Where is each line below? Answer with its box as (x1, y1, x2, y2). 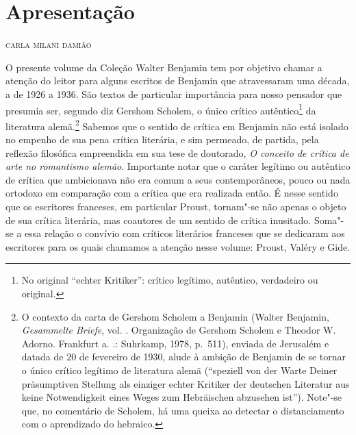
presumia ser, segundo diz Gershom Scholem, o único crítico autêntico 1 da (5, 101, 316, 117)
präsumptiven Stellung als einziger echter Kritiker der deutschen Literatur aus (21, 376, 350, 390)
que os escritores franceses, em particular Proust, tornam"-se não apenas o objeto (5, 199, 346, 213)
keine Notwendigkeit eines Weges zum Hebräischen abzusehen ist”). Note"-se (21, 390, 342, 404)
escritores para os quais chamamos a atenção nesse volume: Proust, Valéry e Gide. (5, 239, 351, 253)
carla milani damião (5, 37, 92, 51)
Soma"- (314, 212, 344, 227)
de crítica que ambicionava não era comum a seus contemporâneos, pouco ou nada (5, 172, 351, 186)
